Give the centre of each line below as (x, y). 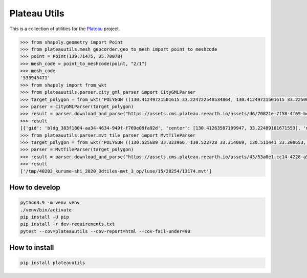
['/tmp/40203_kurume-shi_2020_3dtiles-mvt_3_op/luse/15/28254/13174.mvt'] (116, 171)
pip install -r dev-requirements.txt (68, 224)
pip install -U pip (45, 217)
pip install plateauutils (53, 263)
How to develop (35, 187)
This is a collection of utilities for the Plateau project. (65, 29)
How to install (32, 248)
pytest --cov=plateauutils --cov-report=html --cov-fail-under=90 (105, 231)
